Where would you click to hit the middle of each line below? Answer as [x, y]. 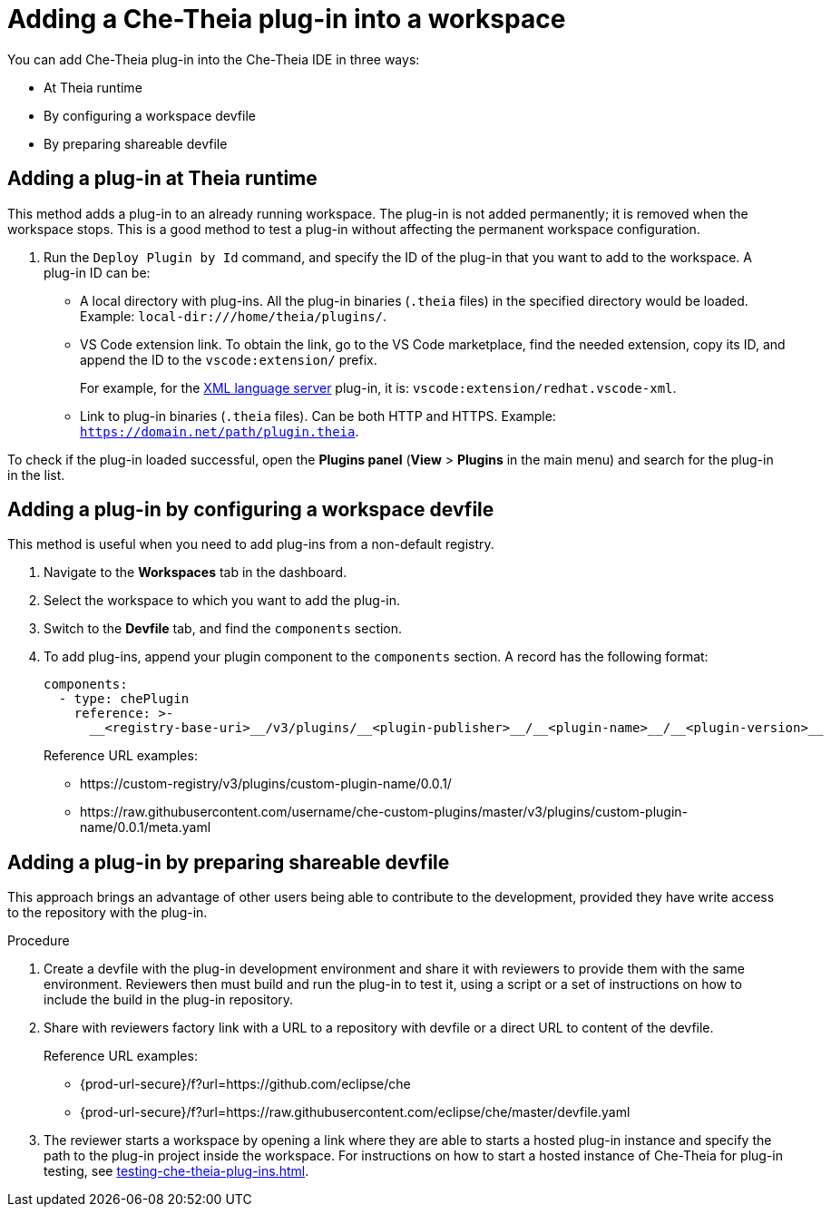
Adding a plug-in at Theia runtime [162, 179]
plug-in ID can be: [97, 272]
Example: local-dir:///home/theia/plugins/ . [234, 316]
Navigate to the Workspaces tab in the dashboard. [196, 573]
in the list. [36, 475]
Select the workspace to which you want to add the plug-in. [222, 601]
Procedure [39, 941]
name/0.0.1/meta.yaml [146, 827]
